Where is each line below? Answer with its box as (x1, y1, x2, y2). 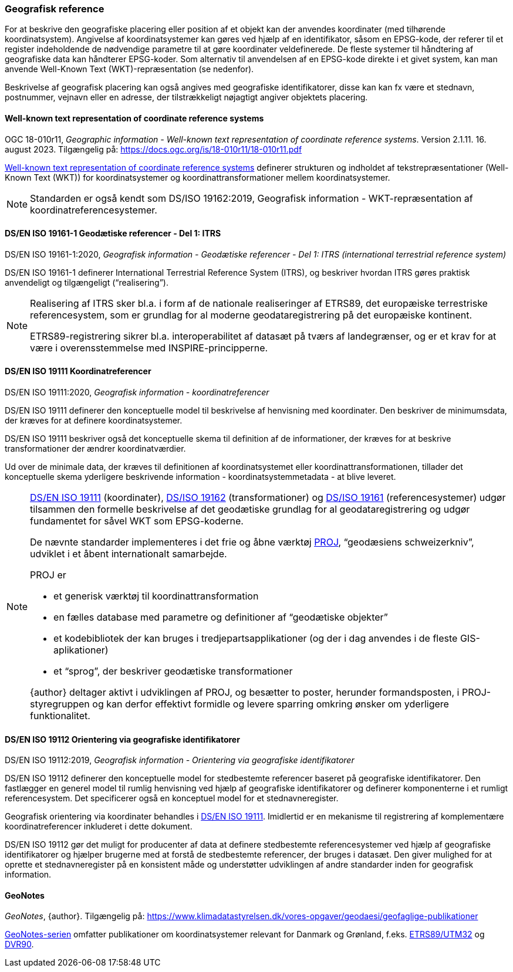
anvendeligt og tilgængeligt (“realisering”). (5, 277, 168, 287)
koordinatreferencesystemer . (30, 204, 157, 216)
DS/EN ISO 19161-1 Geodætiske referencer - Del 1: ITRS (5, 228, 221, 239)
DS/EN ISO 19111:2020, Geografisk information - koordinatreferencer (5, 387, 269, 398)
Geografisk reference (5, 3, 104, 15)
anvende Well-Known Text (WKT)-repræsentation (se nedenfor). (5, 64, 254, 74)
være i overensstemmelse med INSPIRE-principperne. (30, 341, 268, 354)
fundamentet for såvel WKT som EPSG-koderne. (30, 515, 244, 527)
